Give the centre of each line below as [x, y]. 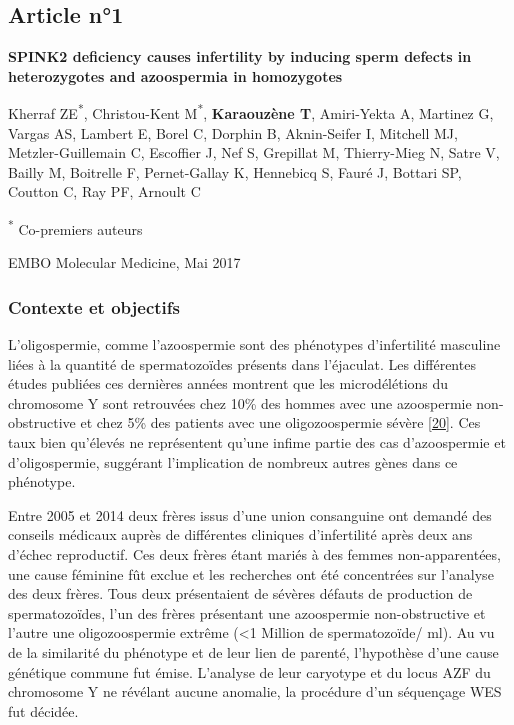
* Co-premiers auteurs [75, 227]
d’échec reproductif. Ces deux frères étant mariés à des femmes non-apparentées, [254, 554]
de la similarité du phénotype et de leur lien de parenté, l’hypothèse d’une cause [253, 651]
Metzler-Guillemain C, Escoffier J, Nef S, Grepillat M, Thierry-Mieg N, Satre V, [254, 152]
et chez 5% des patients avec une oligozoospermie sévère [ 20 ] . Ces [280, 422]
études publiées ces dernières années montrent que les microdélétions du [228, 383]
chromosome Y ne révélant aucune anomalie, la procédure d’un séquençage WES [255, 691]
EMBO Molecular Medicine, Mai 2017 [124, 262]
